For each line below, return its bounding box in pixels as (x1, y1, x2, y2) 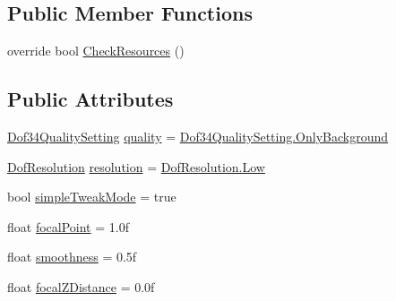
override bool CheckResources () (7, 41, 185, 60)
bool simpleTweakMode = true (7, 187, 176, 206)
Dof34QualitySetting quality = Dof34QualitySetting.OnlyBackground (7, 127, 389, 145)
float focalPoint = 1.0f (7, 217, 129, 236)
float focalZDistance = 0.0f (7, 277, 155, 296)
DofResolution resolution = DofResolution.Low (7, 157, 265, 176)
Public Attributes (7, 85, 174, 113)
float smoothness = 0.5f (7, 247, 137, 266)
